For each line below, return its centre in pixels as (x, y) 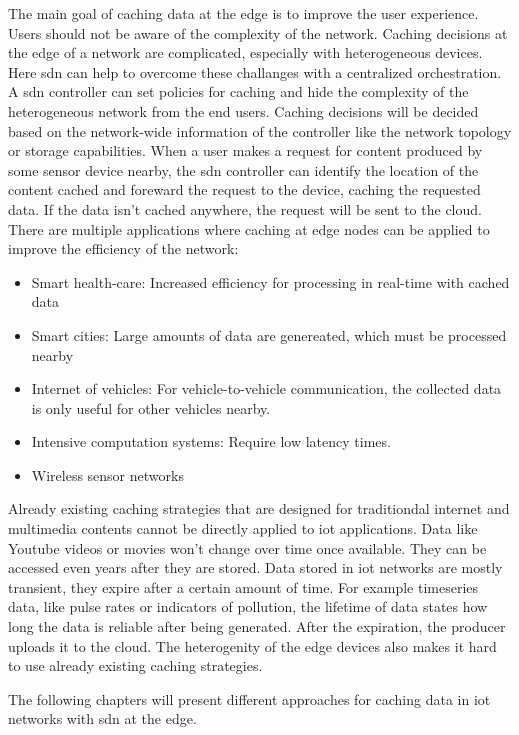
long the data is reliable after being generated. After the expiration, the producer (257, 626)
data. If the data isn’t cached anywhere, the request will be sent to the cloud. (245, 208)
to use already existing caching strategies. (135, 665)
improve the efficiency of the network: (123, 248)
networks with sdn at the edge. (102, 718)
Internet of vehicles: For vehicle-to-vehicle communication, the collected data (266, 388)
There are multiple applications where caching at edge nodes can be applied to (249, 228)
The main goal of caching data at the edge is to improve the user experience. (243, 13)
